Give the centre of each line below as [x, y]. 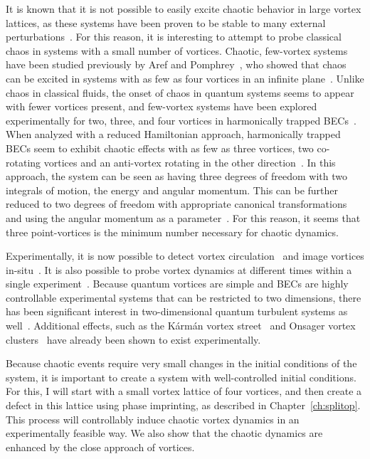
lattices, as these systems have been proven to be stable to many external [166, 22]
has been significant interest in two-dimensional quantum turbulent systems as [177, 311]
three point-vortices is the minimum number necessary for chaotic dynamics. [172, 232]
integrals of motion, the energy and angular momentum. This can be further [172, 190]
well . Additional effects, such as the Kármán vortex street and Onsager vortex [181, 326]
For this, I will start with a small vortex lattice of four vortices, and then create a [184, 391]
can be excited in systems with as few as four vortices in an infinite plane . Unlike [185, 78]
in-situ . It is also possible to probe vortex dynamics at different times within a [179, 269]
